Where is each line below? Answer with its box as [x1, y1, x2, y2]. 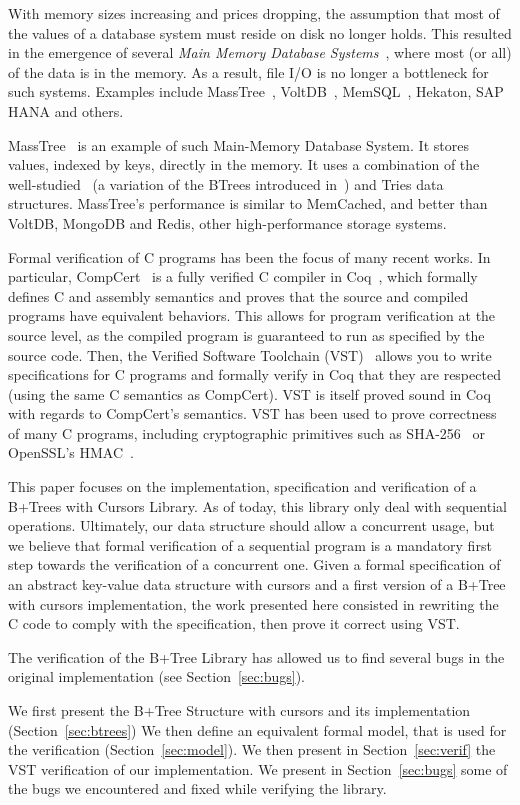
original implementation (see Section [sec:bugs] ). [8, 666, 306, 687]
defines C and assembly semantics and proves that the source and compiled [8, 285, 469, 306]
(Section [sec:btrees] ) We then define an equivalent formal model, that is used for [8, 719, 507, 740]
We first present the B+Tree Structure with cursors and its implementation [8, 700, 471, 720]
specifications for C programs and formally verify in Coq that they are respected [8, 364, 501, 385]
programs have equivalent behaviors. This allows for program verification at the [8, 305, 496, 326]
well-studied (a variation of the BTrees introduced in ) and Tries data [8, 173, 444, 194]
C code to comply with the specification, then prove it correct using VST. [8, 613, 460, 634]
